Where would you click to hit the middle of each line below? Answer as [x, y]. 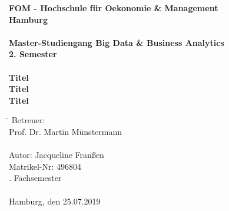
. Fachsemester [35, 178]
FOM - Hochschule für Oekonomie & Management [114, 8]
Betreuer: [28, 120]
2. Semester [33, 54]
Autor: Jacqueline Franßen [57, 155]
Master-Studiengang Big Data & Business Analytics [117, 42]
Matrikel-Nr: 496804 [45, 166]
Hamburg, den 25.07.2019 [55, 201]
